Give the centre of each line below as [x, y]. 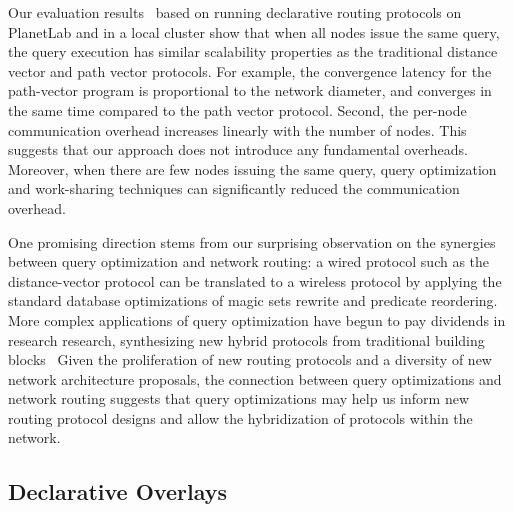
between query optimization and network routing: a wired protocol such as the [249, 261]
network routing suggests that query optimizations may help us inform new [238, 398]
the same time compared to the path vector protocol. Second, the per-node [237, 109]
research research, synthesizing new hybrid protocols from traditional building [246, 339]
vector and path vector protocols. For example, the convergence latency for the [250, 70]
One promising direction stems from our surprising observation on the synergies [252, 241]
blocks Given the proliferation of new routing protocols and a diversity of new [250, 359]
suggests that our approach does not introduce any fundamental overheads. [238, 149]
